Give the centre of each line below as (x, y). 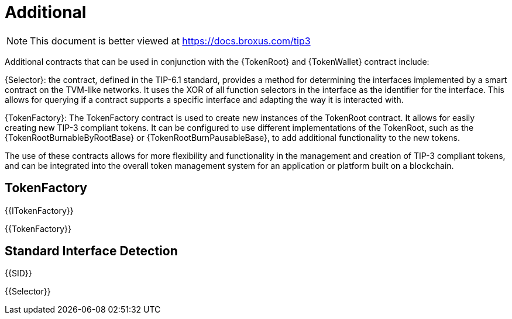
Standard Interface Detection (91, 251)
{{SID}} (18, 273)
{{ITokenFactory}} (39, 210)
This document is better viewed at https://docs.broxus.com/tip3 (170, 41)
